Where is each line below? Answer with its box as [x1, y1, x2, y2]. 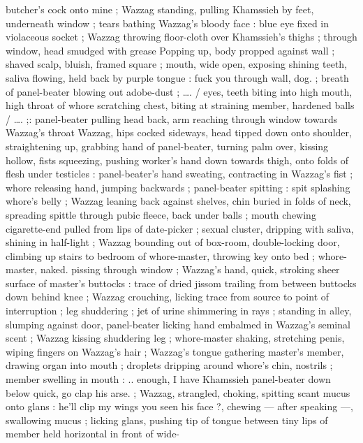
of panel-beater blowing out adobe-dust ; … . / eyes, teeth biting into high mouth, [6, 84, 353, 99]
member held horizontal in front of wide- [6, 426, 180, 441]
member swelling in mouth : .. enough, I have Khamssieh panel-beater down [6, 372, 331, 386]
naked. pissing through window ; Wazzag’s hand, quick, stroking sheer [40, 262, 340, 277]
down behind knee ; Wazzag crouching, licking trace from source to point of [6, 289, 329, 304]
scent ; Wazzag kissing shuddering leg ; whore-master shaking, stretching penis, [6, 331, 345, 345]
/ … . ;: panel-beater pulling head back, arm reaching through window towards [6, 111, 338, 126]
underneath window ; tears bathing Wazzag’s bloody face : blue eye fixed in [6, 15, 329, 30]
